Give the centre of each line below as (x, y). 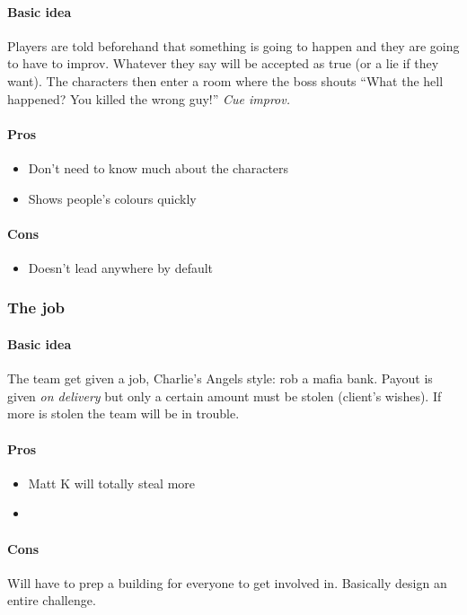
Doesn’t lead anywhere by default (121, 267)
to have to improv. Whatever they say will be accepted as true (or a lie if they (223, 63)
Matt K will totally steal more (112, 483)
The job (36, 307)
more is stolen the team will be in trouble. (123, 413)
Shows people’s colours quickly (112, 198)
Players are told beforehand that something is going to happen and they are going (233, 45)
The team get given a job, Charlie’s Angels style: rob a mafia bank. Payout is (220, 378)
